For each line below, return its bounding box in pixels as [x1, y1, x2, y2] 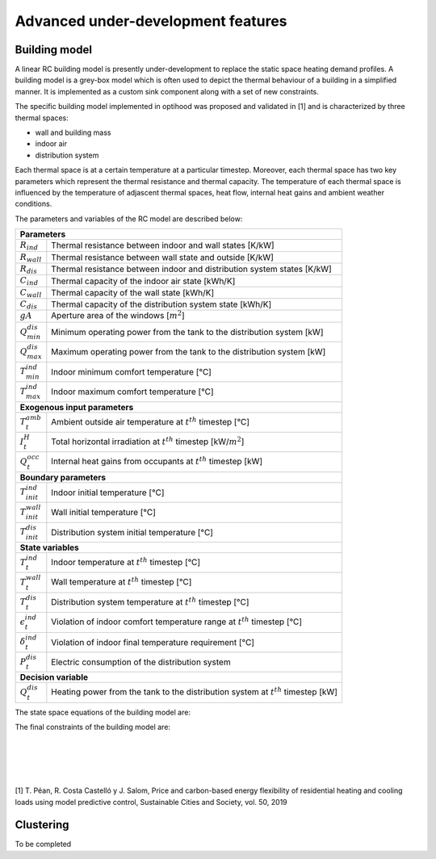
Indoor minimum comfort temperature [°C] [51, 366, 212, 377]
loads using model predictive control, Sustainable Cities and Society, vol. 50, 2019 [15, 797, 288, 807]
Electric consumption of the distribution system [51, 656, 231, 668]
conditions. [15, 199, 52, 209]
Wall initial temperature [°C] [51, 507, 157, 518]
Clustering [15, 818, 69, 832]
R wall [19, 251, 42, 264]
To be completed [15, 840, 72, 849]
